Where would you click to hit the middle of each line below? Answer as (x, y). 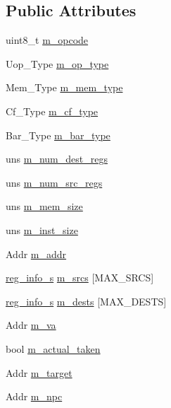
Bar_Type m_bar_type (58, 135)
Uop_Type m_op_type (57, 63)
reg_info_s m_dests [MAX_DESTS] (86, 301)
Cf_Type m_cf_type (52, 111)
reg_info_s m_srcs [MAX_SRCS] (80, 278)
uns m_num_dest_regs (57, 159)
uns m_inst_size (42, 229)
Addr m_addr (36, 253)
